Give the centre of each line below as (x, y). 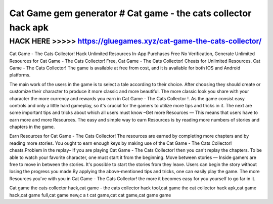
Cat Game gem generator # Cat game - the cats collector (130, 13)
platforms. (20, 75)
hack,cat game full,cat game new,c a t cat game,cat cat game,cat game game (90, 195)
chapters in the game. (32, 127)
